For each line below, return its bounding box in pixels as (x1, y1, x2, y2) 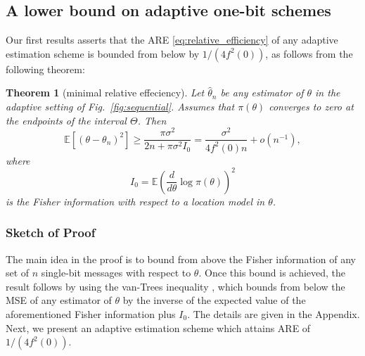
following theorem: (6, 61, 85, 76)
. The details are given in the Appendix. (187, 306, 360, 321)
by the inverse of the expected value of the (122, 293, 306, 307)
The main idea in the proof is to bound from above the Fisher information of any (6, 251, 356, 266)
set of (6, 265, 30, 280)
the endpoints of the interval (6, 113, 127, 127)
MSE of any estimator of (6, 293, 112, 307)
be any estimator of (220, 85, 304, 100)
